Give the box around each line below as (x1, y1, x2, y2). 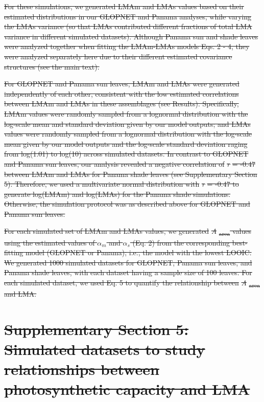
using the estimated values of (4, 237, 95, 248)
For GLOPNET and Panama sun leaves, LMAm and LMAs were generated (4, 78, 239, 89)
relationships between (4, 359, 159, 379)
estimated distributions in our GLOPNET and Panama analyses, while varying (4, 11, 252, 21)
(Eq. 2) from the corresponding (132, 237, 230, 248)
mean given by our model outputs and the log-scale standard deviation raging (4, 138, 248, 149)
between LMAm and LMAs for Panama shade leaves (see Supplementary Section (4, 168, 257, 179)
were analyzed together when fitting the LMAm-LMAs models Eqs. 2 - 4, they (4, 41, 250, 52)
